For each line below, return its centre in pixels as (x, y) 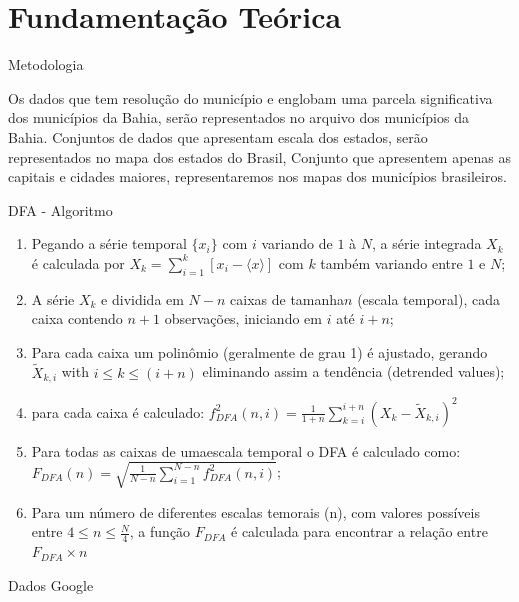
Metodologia (46, 64)
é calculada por (78, 262)
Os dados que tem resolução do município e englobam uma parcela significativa (250, 97)
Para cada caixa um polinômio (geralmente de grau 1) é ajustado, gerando (259, 351)
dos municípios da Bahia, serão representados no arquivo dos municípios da (238, 117)
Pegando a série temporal (109, 243)
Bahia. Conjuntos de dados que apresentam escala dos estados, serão (218, 136)
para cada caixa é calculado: (118, 411)
